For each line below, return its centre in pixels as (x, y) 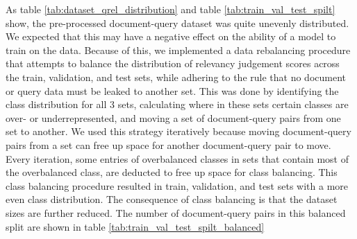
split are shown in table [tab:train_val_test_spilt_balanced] (135, 226)
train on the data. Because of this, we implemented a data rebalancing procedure (178, 50)
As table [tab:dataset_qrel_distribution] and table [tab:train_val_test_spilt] (171, 9)
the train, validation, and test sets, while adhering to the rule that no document (176, 77)
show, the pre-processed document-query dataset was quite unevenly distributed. (177, 23)
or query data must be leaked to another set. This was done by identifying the (172, 90)
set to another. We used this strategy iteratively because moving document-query (178, 131)
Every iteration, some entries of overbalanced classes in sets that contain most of (177, 158)
